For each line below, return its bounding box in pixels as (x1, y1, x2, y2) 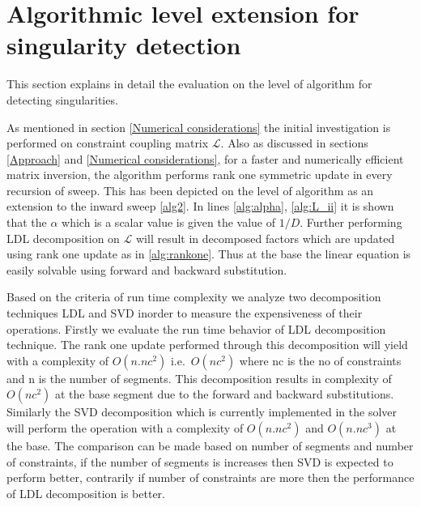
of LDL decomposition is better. (6, 484, 165, 501)
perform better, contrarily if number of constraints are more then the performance (6, 469, 415, 486)
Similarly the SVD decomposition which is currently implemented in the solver (6, 403, 398, 420)
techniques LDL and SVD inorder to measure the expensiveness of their (6, 305, 363, 322)
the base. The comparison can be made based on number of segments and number (6, 437, 414, 454)
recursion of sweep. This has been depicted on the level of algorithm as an (6, 181, 374, 198)
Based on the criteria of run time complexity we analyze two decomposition (6, 288, 381, 305)
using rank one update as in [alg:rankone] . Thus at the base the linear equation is (6, 245, 411, 262)
